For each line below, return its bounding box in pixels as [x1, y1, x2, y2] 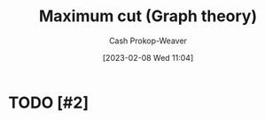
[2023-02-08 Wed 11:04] [102, 52, 194, 63]
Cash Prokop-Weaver [108, 35, 188, 46]
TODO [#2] [8, 93, 90, 112]
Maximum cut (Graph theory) [38, 6, 258, 26]
